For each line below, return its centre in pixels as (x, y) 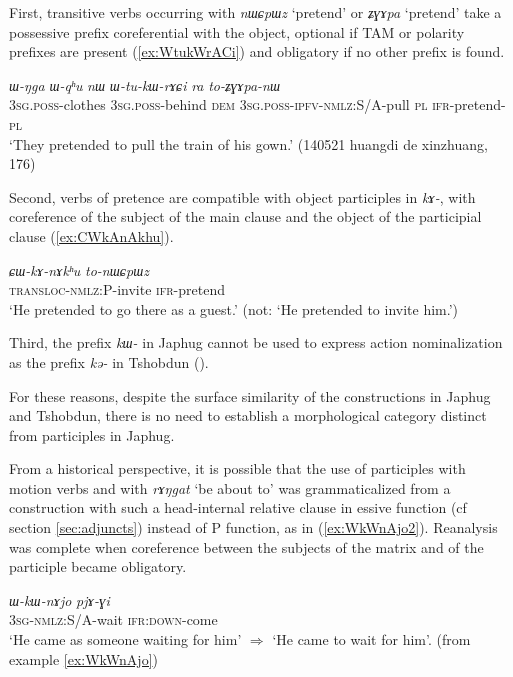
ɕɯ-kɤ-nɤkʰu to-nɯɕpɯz (79, 269)
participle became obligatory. (98, 566)
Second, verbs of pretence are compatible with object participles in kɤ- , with (242, 196)
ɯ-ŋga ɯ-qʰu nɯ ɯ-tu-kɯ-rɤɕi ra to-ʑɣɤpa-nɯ (145, 84)
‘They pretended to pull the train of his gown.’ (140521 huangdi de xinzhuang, (248, 143)
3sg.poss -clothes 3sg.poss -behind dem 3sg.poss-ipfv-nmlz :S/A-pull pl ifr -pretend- (257, 104)
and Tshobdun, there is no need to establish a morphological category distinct (248, 415)
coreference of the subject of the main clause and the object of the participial (245, 216)
